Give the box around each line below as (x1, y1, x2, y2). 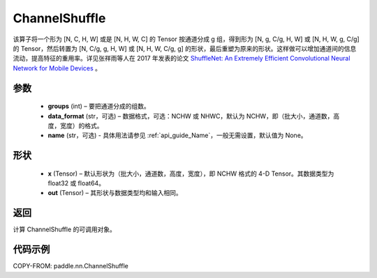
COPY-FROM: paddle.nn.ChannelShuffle (13, 262, 128, 270)
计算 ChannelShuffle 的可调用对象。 (13, 225, 117, 233)
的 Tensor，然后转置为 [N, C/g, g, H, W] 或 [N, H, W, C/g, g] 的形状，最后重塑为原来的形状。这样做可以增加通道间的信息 (13, 44, 357, 52)
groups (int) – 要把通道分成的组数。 (47, 102, 150, 111)
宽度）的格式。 (59, 121, 103, 130)
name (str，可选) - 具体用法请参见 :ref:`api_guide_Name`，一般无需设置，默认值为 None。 (47, 131, 307, 139)
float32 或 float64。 (47, 179, 105, 187)
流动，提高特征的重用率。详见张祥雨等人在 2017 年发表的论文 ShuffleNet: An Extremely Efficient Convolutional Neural (13, 54, 350, 63)
